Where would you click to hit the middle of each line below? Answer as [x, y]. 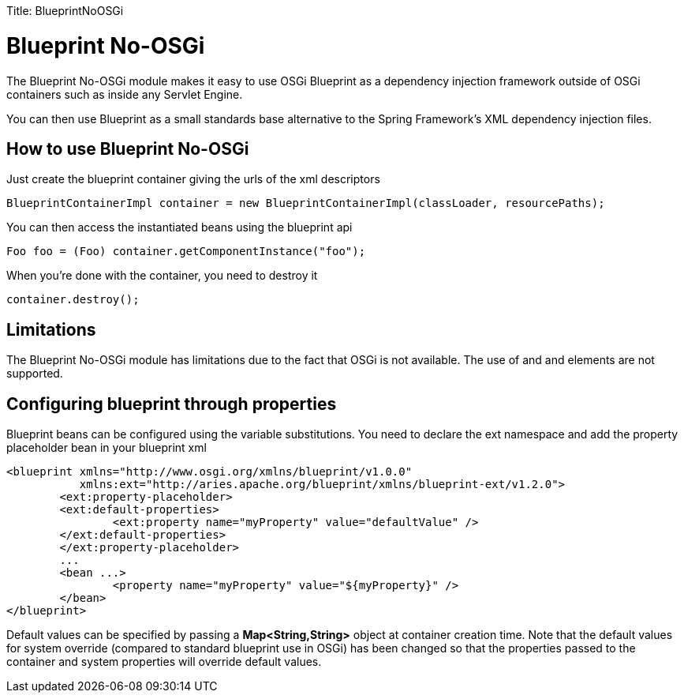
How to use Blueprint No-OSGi [128, 148]
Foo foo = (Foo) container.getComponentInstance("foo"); [186, 252]
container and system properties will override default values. [164, 662]
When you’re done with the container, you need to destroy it [162, 276]
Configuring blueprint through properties [172, 404]
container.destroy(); [73, 300]
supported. [35, 374]
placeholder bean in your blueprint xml [107, 448]
